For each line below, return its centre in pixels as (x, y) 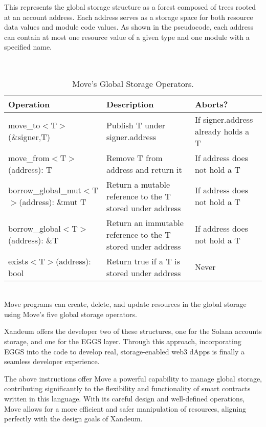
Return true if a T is (143, 261)
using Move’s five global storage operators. (71, 314)
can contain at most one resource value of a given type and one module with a (127, 37)
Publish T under (136, 125)
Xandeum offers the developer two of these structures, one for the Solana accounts (133, 331)
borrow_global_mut (45, 190)
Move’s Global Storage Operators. (133, 83)
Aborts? (211, 104)
